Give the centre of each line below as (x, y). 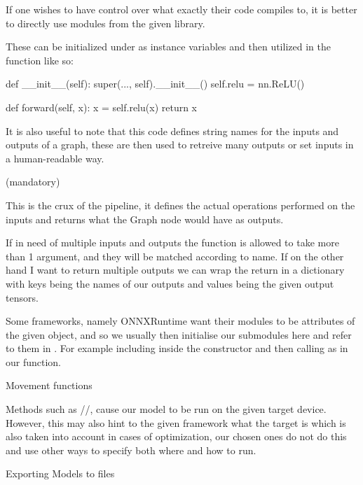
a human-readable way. (55, 158)
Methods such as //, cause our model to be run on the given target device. (166, 409)
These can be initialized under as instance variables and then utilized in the (168, 47)
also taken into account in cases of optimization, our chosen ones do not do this (176, 436)
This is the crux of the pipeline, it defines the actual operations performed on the (180, 205)
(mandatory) (33, 182)
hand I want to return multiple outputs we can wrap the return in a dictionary (175, 270)
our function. (34, 361)
